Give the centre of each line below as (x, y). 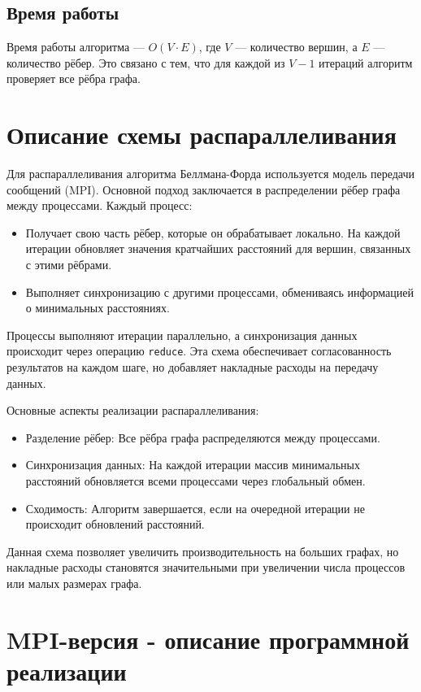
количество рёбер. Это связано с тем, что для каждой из (146, 62)
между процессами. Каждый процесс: (100, 205)
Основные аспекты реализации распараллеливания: (133, 410)
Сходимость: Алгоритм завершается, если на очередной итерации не (195, 508)
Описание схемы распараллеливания (202, 135)
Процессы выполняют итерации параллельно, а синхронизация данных (182, 335)
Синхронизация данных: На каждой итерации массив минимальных (193, 465)
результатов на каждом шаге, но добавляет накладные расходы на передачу (193, 367)
